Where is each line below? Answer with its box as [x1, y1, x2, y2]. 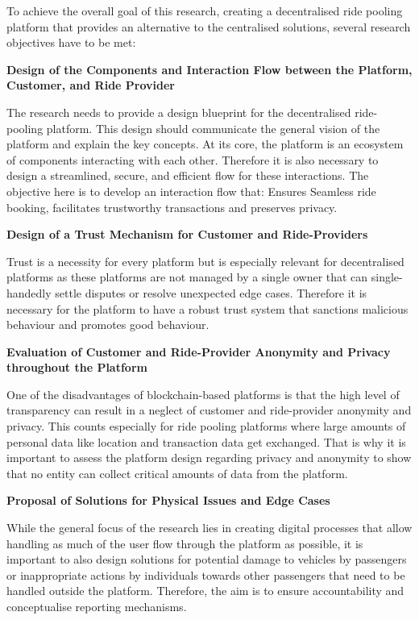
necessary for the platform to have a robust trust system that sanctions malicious [6, 300, 409, 317]
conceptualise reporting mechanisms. [6, 598, 187, 614]
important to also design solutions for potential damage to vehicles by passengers [6, 551, 407, 568]
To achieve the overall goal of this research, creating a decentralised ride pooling [6, 2, 403, 19]
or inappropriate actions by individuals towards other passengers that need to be [6, 566, 405, 583]
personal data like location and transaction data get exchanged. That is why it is [6, 433, 406, 450]
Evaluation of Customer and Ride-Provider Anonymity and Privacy [6, 343, 391, 360]
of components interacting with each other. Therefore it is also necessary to [6, 151, 379, 168]
